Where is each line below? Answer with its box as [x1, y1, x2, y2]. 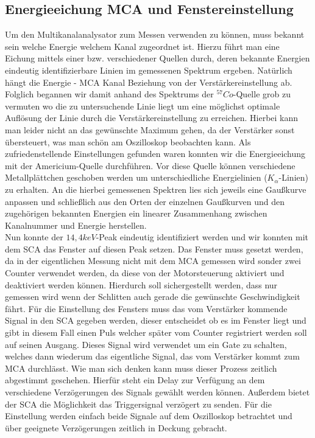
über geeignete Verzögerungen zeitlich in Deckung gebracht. [5, 421, 227, 434]
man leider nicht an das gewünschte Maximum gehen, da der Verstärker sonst [5, 123, 295, 136]
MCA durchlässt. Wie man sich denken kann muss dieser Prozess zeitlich [5, 361, 277, 374]
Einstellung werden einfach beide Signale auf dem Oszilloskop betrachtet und [5, 409, 292, 422]
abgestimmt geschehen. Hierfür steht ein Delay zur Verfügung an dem [5, 374, 265, 386]
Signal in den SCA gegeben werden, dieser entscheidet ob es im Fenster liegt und [5, 314, 306, 327]
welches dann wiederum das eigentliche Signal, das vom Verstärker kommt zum [5, 350, 300, 363]
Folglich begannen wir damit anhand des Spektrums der [5, 88, 214, 100]
